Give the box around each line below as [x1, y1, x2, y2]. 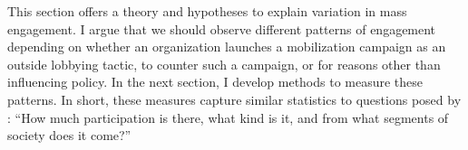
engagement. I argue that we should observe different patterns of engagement [7, 19, 436, 38]
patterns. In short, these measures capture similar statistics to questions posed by [7, 89, 462, 108]
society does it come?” [7, 126, 132, 145]
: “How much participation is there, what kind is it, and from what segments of [7, 108, 449, 127]
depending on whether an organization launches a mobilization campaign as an [7, 37, 446, 56]
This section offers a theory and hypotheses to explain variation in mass [7, 2, 407, 20]
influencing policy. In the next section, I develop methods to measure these [7, 72, 424, 91]
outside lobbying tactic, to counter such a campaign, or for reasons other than [7, 54, 441, 73]
